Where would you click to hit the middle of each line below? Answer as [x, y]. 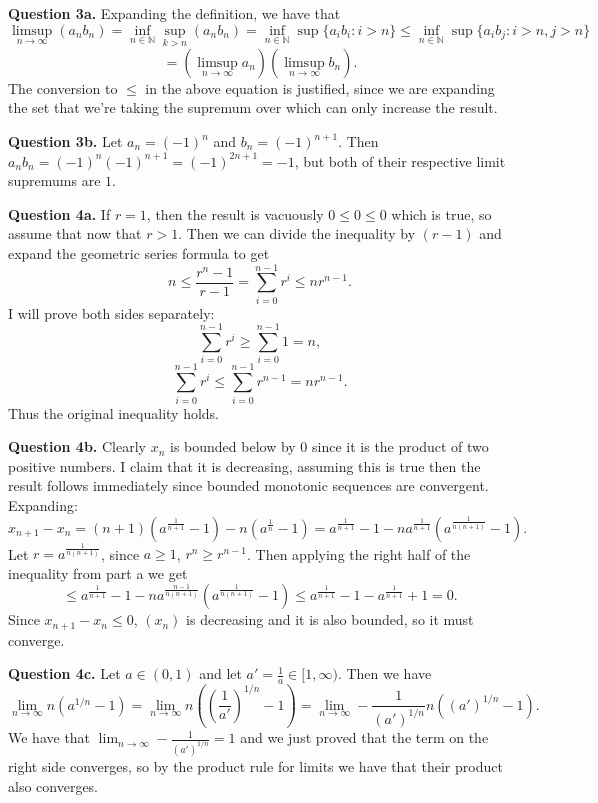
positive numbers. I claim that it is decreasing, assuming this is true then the [244, 465]
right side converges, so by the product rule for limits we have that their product [255, 766]
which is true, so [441, 213]
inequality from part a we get [98, 572]
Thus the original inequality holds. [114, 412]
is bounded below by [232, 446]
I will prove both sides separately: [111, 312]
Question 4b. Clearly [77, 446]
